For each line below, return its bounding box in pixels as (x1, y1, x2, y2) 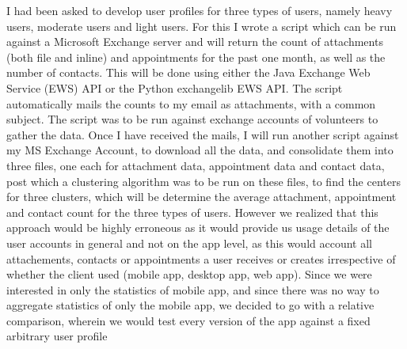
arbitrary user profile (6, 328, 108, 344)
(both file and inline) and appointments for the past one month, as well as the (6, 48, 386, 65)
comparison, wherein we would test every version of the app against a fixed (6, 312, 371, 328)
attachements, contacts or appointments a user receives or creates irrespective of (6, 250, 396, 267)
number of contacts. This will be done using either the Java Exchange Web (6, 64, 371, 81)
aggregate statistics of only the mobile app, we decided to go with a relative (6, 297, 375, 313)
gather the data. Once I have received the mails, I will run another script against (6, 126, 399, 142)
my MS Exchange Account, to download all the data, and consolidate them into (6, 142, 394, 158)
